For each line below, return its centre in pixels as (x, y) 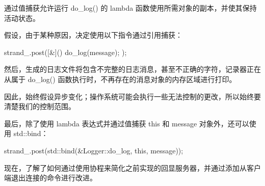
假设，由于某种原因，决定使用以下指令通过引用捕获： (93, 35)
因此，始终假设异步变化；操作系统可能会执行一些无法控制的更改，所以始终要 (132, 96)
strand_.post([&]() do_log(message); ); (65, 52)
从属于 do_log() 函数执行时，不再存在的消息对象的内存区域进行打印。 (120, 79)
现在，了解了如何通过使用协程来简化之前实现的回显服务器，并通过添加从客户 (132, 167)
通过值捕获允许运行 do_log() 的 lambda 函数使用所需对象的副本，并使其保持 (130, 8)
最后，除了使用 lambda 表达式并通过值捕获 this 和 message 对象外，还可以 (127, 123)
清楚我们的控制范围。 (40, 106)
